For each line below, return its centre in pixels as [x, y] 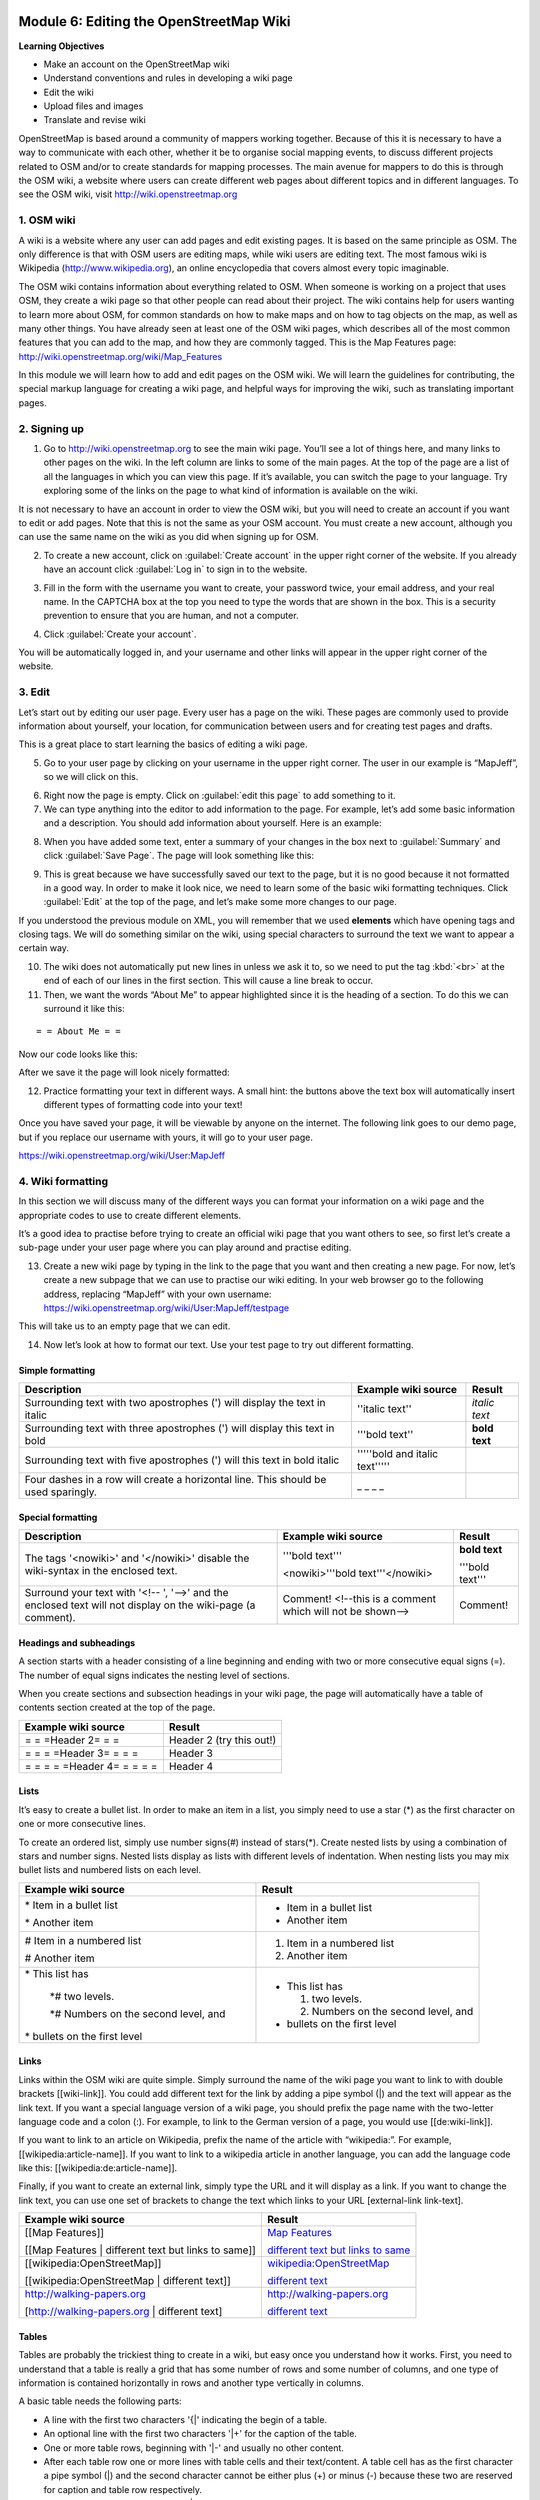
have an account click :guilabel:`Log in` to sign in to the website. [175, 569]
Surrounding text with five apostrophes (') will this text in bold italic [182, 1460]
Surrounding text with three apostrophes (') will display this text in [179, 1428]
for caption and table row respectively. [123, 2489]
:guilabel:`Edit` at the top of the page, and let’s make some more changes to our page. [220, 902]
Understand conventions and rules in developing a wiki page [168, 78]
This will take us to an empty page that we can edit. [124, 1326]
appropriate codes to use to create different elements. [130, 1215]
